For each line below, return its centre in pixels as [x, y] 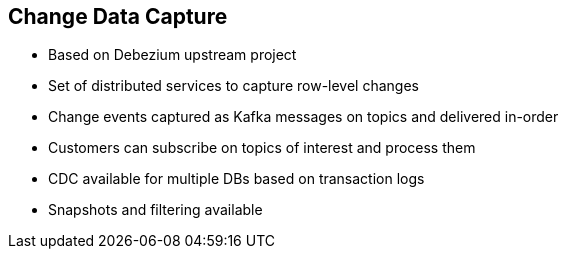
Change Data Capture [118, 16]
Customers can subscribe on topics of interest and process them [262, 148]
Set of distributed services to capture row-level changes [233, 86]
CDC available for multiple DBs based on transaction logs [236, 179]
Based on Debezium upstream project [172, 55]
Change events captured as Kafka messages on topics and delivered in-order [303, 117]
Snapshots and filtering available [155, 210]
